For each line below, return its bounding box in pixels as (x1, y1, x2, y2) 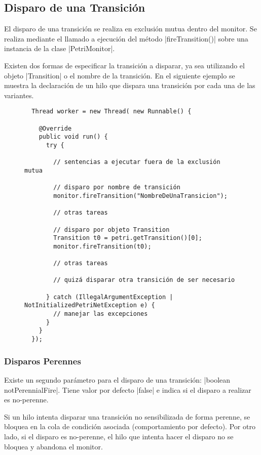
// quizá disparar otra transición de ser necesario (53, 276, 235, 284)
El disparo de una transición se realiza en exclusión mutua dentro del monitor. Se (4, 23, 257, 34)
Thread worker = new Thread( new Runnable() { (31, 108, 192, 115)
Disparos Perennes (4, 354, 81, 367)
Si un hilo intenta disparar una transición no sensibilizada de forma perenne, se (4, 411, 250, 422)
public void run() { (39, 133, 108, 141)
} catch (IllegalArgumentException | (46, 293, 173, 301)
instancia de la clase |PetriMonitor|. (4, 43, 115, 54)
